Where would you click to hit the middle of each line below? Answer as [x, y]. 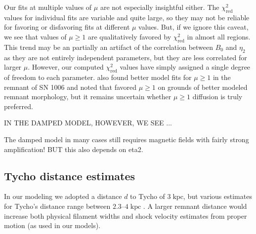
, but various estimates [217, 196]
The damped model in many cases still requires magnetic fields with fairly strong [127, 139]
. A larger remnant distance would [195, 206]
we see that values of [35, 36]
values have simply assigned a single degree [185, 67]
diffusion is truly [217, 97]
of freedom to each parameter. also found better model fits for [98, 77]
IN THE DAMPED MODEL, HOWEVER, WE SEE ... [88, 123]
